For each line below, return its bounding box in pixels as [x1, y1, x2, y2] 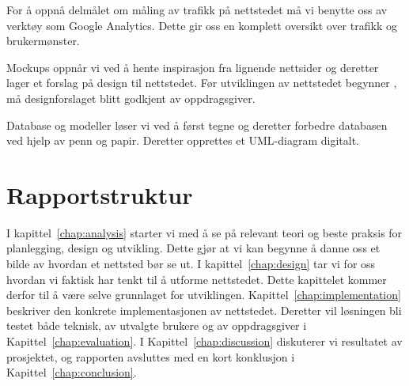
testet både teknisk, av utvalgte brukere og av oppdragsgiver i [6, 317, 307, 334]
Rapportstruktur [6, 178, 193, 210]
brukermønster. [6, 32, 80, 49]
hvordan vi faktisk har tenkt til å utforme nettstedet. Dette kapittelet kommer [6, 271, 387, 287]
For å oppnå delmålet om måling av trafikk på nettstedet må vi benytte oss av [6, 2, 388, 17]
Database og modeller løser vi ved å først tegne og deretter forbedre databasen [6, 116, 388, 133]
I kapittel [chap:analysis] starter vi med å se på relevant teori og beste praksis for [6, 224, 403, 240]
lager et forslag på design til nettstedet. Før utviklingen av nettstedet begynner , [6, 74, 397, 91]
